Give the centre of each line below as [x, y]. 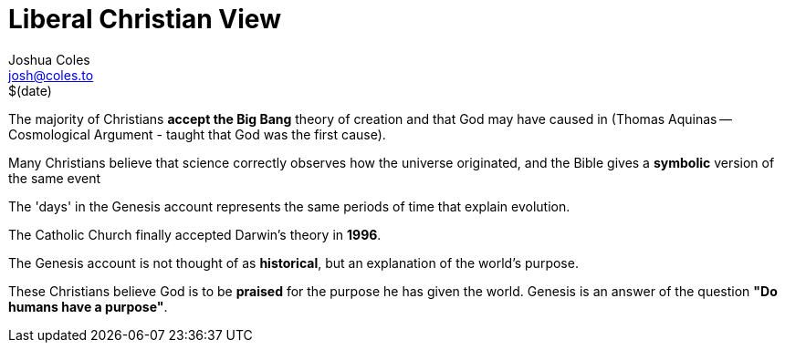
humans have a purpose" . [88, 306]
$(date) [30, 90]
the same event [55, 178]
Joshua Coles [49, 59]
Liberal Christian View [145, 19]
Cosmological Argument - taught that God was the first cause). [197, 134]
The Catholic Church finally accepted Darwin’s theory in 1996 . [195, 234]
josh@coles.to [51, 75]
